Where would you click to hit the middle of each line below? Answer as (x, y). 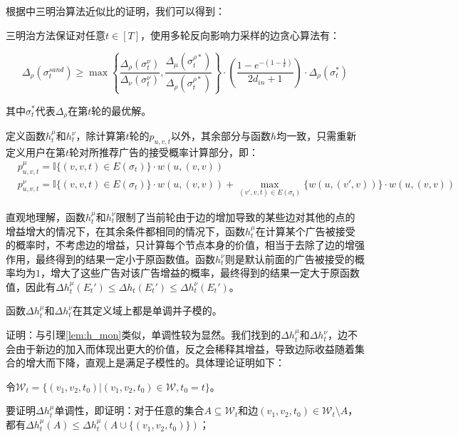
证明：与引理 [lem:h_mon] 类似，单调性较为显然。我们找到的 (144, 335)
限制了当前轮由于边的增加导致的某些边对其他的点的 (235, 216)
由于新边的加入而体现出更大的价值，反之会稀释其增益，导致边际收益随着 (185, 348)
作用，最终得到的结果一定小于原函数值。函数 (110, 258)
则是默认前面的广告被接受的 (290, 258)
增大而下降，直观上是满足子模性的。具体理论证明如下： (155, 363)
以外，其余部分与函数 (221, 136)
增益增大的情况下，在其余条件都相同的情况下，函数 (125, 231)
